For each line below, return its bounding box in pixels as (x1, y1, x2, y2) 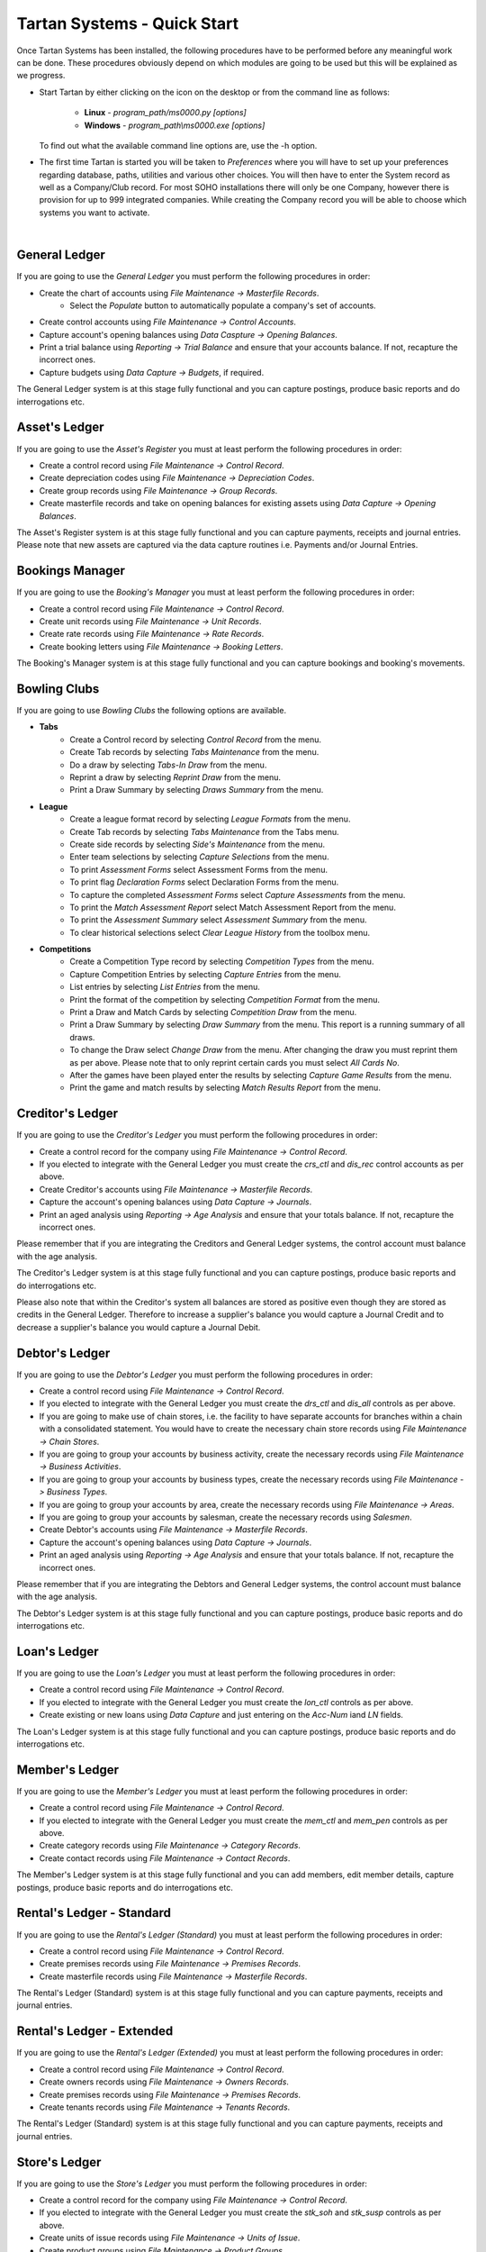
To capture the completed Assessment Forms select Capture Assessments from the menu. (69, 889, 406, 900)
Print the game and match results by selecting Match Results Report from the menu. (69, 1082, 382, 1094)
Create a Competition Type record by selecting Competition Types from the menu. (69, 956, 374, 967)
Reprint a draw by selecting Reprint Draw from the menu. (69, 772, 281, 783)
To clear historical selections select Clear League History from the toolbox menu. (69, 927, 371, 938)
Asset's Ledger (16, 420, 104, 435)
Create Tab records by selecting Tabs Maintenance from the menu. (69, 747, 319, 758)
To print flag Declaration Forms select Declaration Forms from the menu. (69, 876, 339, 887)
